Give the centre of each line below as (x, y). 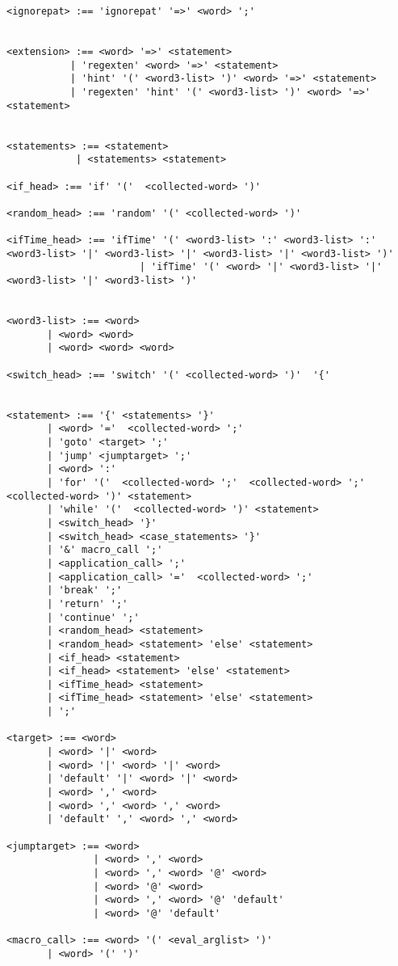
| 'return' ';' (88, 603)
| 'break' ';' (85, 591)
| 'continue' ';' (93, 617)
